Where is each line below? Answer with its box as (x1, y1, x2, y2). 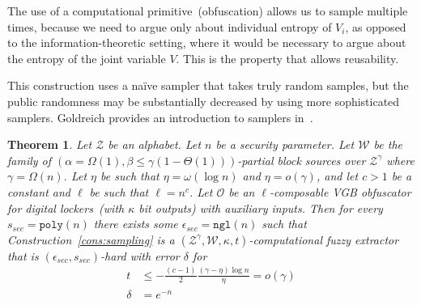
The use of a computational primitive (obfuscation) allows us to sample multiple (7, 2, 408, 19)
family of (7, 151, 52, 168)
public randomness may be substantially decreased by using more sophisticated (7, 92, 400, 109)
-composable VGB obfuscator (270, 183, 411, 200)
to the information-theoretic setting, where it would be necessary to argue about (7, 34, 406, 51)
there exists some (93, 215, 178, 232)
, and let (316, 167, 359, 184)
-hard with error (100, 247, 180, 264)
